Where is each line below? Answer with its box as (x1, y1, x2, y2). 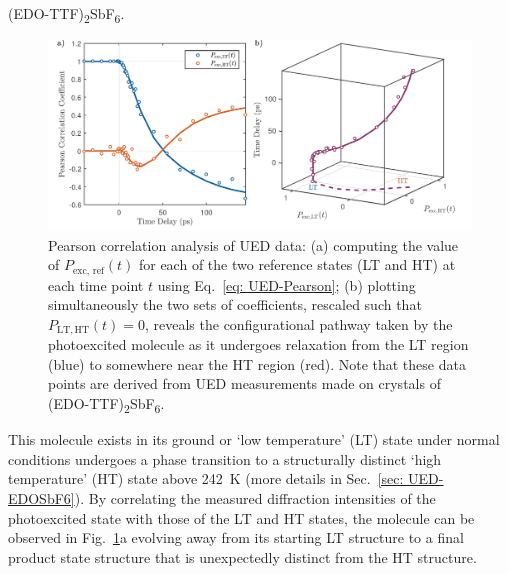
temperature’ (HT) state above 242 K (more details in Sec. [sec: (8, 468, 404, 489)
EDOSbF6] (8, 487, 75, 508)
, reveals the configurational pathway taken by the (145, 313, 453, 334)
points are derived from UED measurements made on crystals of (48, 373, 441, 394)
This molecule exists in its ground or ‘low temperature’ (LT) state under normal (8, 429, 500, 450)
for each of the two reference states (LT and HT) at (138, 254, 456, 275)
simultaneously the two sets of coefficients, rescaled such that (48, 294, 422, 315)
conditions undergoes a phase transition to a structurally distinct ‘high (8, 448, 442, 469)
